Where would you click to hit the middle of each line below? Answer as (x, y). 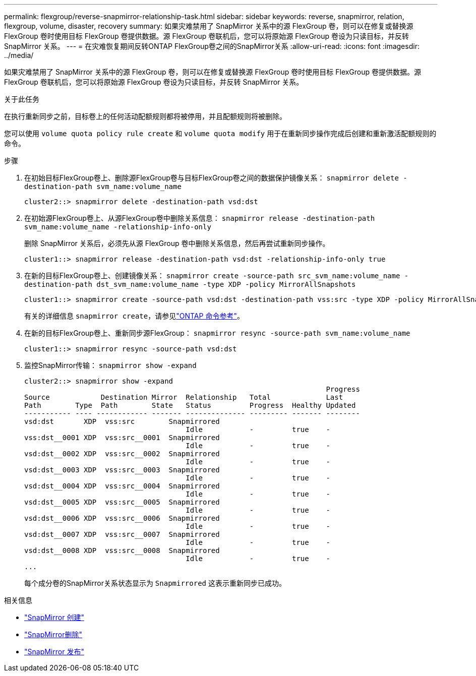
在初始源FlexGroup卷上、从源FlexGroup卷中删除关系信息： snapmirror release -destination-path (200, 218)
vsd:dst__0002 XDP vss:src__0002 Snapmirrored (122, 454)
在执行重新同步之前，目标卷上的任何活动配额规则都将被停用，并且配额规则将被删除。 (145, 116)
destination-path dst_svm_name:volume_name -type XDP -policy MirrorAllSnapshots (190, 284)
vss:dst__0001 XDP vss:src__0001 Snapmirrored (122, 438)
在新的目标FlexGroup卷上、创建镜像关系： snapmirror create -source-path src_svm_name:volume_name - (217, 275)
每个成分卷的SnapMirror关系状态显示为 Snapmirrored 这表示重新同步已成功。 (155, 583)
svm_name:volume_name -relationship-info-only (118, 227)
